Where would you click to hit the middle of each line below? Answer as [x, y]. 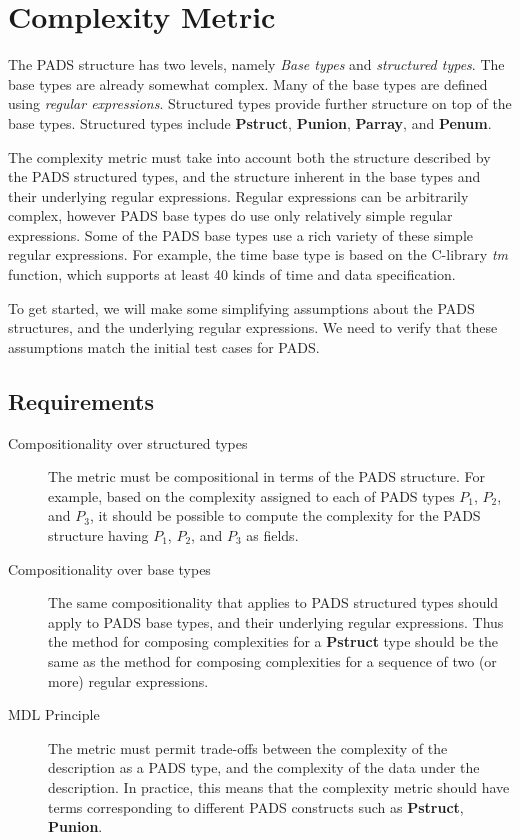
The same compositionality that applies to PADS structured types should [273, 602]
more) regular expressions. [128, 680]
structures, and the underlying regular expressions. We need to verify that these [253, 327]
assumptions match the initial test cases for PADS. [164, 346]
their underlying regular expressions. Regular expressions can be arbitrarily [238, 195]
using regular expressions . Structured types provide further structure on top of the [260, 103]
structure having [98, 535]
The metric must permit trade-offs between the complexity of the [248, 747]
